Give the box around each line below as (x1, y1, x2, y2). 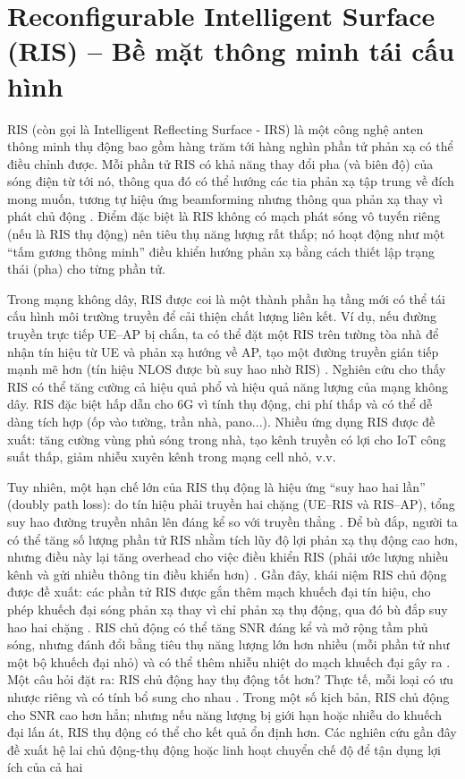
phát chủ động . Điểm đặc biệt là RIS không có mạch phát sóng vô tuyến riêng (7, 207, 441, 225)
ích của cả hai (7, 758, 83, 776)
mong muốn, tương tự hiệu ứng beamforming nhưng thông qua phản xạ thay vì (7, 189, 444, 207)
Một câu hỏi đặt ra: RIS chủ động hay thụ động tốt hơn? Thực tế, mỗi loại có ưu (7, 670, 453, 689)
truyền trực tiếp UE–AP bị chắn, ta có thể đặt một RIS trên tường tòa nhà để (7, 325, 439, 343)
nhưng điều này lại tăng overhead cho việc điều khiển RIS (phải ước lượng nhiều (7, 547, 449, 566)
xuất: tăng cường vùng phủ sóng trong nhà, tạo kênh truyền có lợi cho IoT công (7, 429, 446, 448)
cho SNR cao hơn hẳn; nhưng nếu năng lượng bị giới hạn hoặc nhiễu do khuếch (7, 705, 442, 724)
